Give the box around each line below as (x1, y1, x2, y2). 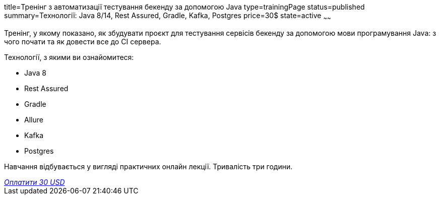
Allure (24, 115, 43, 124)
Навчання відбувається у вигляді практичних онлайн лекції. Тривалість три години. (4, 162, 293, 171)
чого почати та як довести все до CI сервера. (4, 37, 161, 46)
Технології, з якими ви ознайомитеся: (4, 52, 134, 61)
